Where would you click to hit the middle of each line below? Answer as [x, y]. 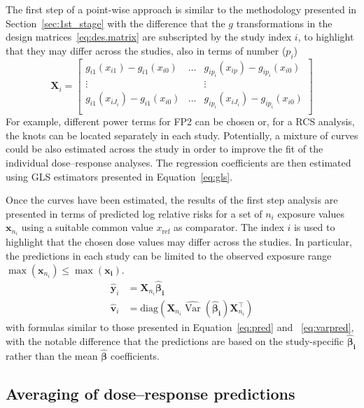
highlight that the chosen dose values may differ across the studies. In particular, [179, 242]
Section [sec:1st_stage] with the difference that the [115, 23]
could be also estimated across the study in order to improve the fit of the [164, 149]
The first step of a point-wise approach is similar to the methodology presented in [181, 9]
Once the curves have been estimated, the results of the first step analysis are [172, 200]
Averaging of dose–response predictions [150, 393]
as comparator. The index [229, 227]
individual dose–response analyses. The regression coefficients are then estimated [178, 162]
